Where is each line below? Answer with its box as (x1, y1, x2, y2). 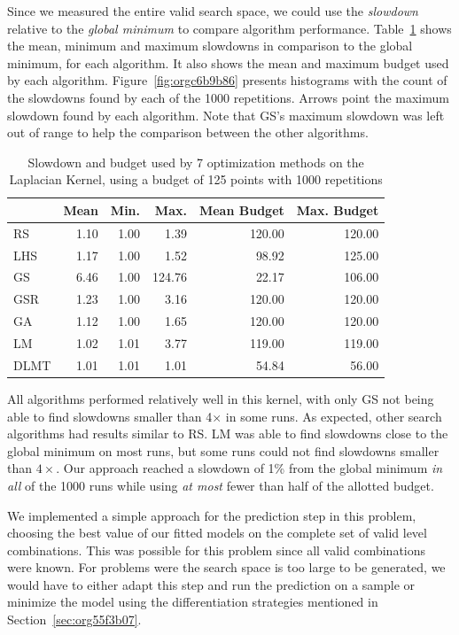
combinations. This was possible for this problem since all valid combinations (7, 540, 426, 559)
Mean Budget (198, 200, 284, 219)
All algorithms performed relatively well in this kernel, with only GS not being (7, 389, 434, 407)
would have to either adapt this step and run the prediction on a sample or (7, 575, 416, 593)
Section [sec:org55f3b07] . (7, 610, 142, 629)
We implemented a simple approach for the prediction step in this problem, (7, 506, 416, 524)
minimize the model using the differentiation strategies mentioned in (7, 592, 378, 611)
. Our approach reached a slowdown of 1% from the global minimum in (56, 459, 443, 477)
